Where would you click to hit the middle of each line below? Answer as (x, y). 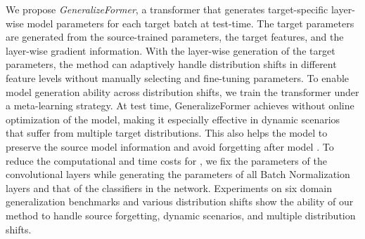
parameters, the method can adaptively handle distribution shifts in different (171, 64)
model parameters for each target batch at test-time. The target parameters (191, 23)
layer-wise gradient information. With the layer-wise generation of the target (171, 50)
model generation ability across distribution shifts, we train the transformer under (182, 91)
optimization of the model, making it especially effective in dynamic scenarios (173, 119)
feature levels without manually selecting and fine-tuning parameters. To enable (178, 77)
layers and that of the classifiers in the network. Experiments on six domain (169, 187)
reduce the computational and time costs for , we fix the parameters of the (166, 160)
